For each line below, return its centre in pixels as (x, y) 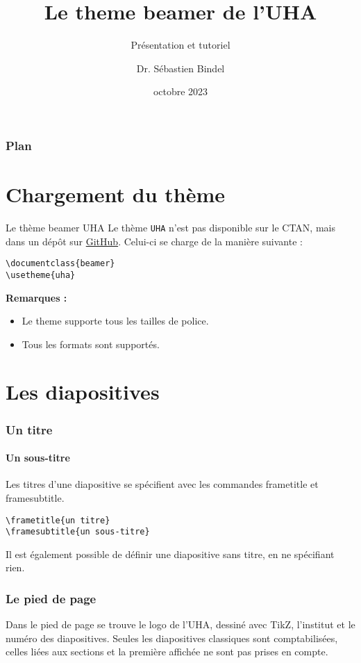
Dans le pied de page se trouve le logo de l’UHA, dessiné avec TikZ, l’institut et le (180, 624)
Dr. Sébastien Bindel (180, 68)
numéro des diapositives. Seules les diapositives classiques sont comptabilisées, (172, 638)
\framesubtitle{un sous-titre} (78, 532)
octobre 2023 (180, 91)
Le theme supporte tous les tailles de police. (115, 321)
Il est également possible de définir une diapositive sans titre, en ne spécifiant (170, 554)
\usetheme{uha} (41, 275)
